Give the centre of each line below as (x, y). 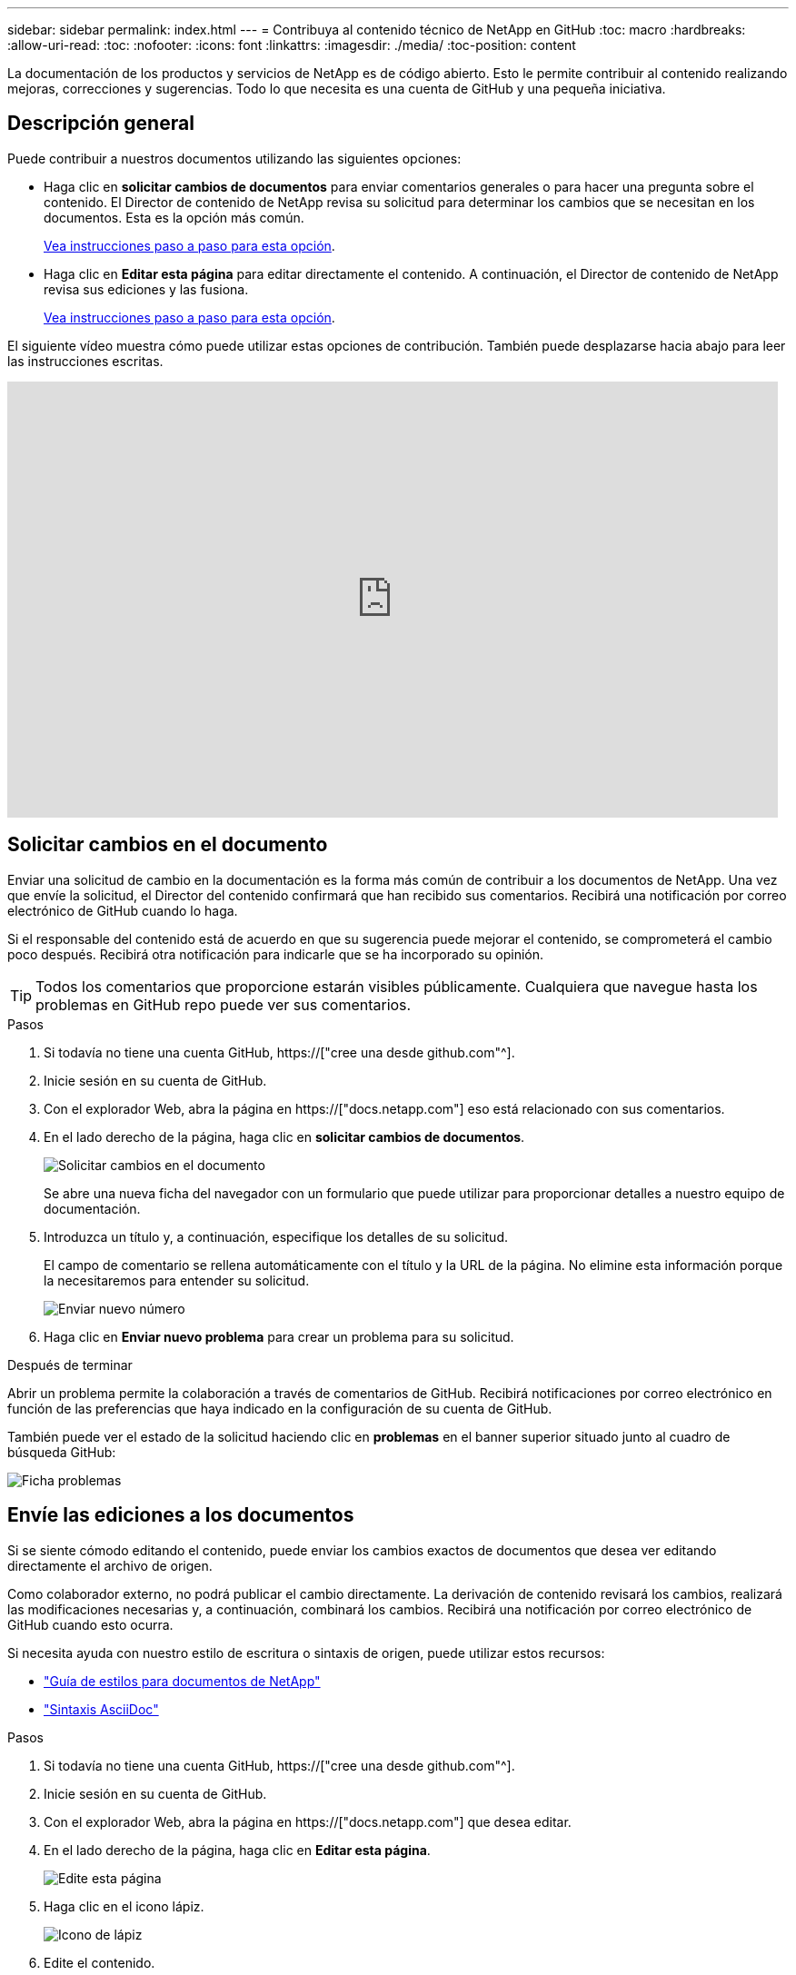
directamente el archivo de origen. (110, 1565)
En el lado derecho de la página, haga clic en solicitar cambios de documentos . (284, 1136)
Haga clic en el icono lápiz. (124, 1906)
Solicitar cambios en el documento (168, 845)
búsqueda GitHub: (62, 1452)
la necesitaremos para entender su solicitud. (177, 1280)
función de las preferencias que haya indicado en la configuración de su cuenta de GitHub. (280, 1408)
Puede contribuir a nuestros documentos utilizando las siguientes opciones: (234, 158)
